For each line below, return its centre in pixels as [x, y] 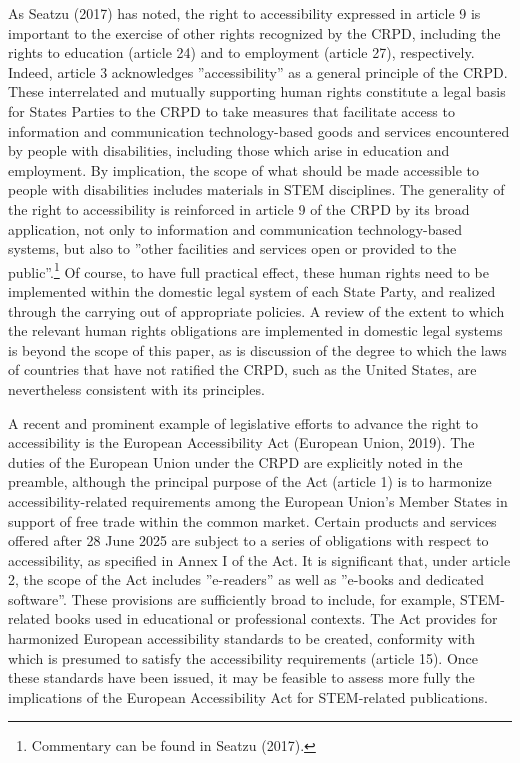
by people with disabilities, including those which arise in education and [229, 150]
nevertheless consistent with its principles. [136, 388]
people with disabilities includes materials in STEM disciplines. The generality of [256, 189]
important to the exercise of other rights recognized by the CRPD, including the [254, 32]
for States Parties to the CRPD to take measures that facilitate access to [231, 110]
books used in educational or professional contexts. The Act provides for [276, 618]
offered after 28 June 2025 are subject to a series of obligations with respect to [248, 540]
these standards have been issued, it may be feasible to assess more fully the [241, 677]
